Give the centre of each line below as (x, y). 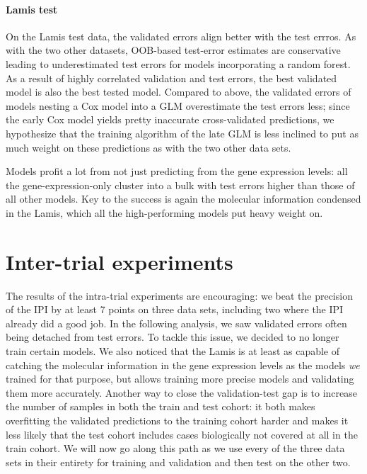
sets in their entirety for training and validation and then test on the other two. (178, 462)
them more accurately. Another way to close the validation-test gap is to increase (182, 392)
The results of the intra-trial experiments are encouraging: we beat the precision (179, 295)
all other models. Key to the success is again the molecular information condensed (183, 199)
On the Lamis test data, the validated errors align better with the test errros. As (181, 36)
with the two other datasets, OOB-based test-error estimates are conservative (173, 50)
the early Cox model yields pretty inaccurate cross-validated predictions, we (170, 119)
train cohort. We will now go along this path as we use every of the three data (175, 448)
